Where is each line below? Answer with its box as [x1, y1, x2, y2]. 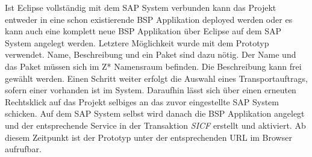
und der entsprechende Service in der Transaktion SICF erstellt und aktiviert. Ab [5, 119, 306, 131]
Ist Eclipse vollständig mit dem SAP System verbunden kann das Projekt [5, 1, 276, 13]
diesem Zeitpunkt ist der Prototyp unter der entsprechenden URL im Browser [5, 131, 292, 143]
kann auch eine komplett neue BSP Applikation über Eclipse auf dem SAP [5, 25, 282, 37]
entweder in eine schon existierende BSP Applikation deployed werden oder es [5, 13, 293, 25]
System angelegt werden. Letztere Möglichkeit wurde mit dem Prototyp [5, 36, 269, 49]
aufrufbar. [5, 143, 42, 155]
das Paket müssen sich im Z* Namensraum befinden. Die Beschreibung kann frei [5, 60, 302, 72]
